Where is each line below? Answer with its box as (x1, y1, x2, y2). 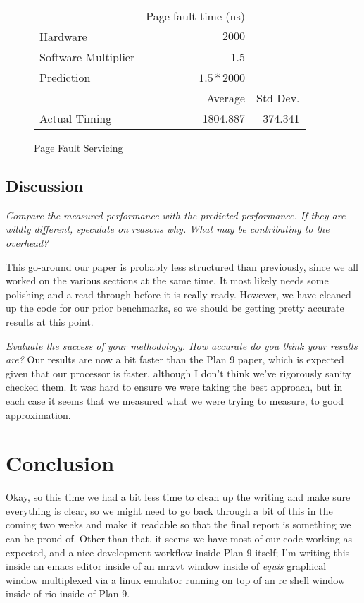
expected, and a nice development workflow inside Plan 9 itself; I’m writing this (6, 544, 350, 559)
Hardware (39, 28, 87, 44)
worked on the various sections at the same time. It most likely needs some (6, 273, 329, 288)
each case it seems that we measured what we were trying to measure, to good (6, 393, 344, 408)
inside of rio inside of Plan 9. (6, 586, 130, 601)
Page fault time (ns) (146, 8, 245, 24)
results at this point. (6, 314, 94, 329)
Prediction (39, 69, 91, 85)
